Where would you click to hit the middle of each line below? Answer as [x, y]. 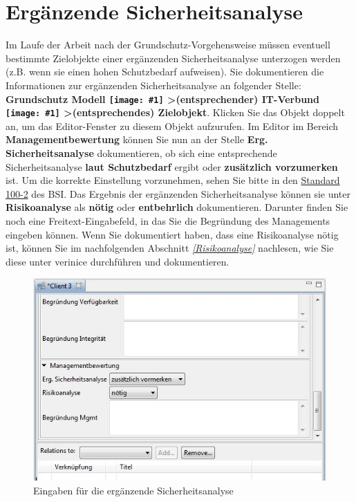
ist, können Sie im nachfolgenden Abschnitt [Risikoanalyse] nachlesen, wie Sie [170, 248]
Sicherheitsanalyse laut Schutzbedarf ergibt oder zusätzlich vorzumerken [172, 166]
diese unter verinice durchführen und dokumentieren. [118, 261]
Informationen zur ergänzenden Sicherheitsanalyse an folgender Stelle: [153, 85]
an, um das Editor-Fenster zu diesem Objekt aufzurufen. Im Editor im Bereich [172, 125]
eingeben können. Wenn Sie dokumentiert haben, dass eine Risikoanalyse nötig [172, 234]
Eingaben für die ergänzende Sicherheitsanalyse [133, 490]
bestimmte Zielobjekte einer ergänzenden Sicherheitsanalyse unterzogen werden [173, 58]
